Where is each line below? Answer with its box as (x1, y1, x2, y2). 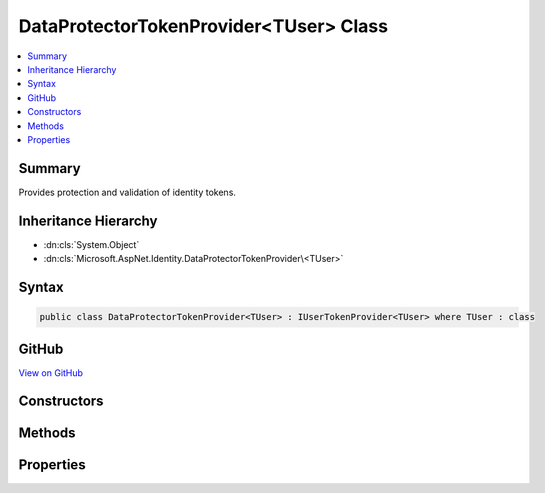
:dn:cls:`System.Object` (43, 238, 140, 250)
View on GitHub (18, 366, 84, 379)
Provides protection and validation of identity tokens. (18, 186, 237, 198)
